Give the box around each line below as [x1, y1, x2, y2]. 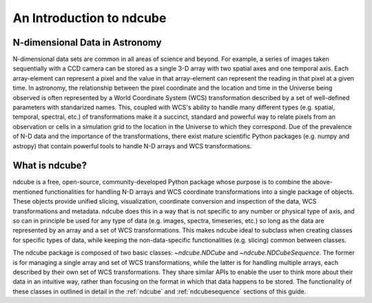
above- [312, 178, 333, 186]
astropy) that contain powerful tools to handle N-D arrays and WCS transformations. [12, 141, 252, 150]
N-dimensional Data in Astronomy [12, 37, 162, 48]
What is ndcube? [12, 159, 87, 172]
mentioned [12, 187, 44, 196]
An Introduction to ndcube [12, 10, 167, 26]
